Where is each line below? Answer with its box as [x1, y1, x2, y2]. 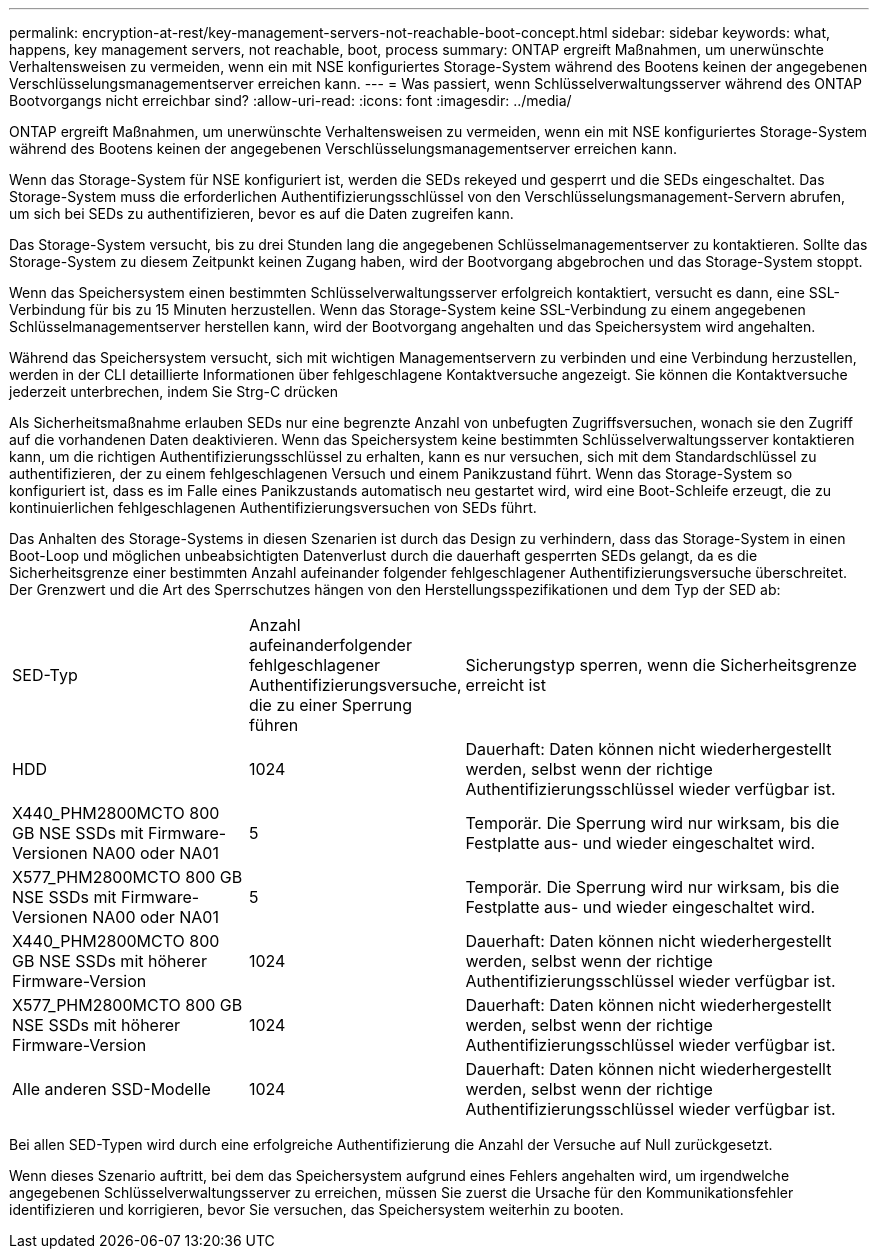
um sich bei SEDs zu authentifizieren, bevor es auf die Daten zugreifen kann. [9, 205, 514, 222]
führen [248, 715, 299, 735]
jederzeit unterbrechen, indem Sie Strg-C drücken [9, 383, 339, 400]
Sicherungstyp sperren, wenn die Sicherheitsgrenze [465, 655, 857, 675]
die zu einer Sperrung [248, 695, 413, 715]
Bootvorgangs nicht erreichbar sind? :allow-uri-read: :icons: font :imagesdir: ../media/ [9, 92, 572, 109]
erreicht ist [465, 675, 546, 695]
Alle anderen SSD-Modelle [12, 1079, 211, 1099]
